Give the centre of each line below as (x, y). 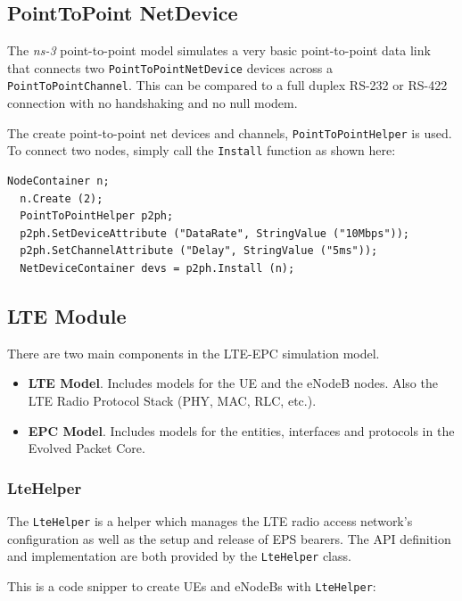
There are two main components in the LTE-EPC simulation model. (194, 353)
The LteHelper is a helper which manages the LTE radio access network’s (210, 520)
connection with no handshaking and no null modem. (153, 103)
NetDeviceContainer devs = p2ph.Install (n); (157, 268)
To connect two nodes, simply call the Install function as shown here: (202, 150)
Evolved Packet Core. (87, 448)
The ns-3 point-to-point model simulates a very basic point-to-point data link (219, 50)
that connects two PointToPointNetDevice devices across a (170, 67)
